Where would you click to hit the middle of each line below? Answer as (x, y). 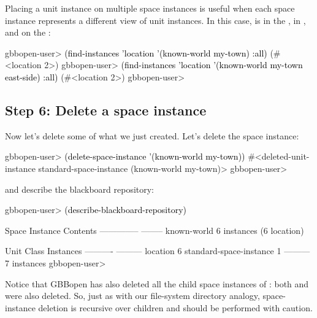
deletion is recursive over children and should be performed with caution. (175, 307)
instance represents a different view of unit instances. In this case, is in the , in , (155, 20)
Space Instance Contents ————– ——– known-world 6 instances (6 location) (155, 230)
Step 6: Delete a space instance (106, 110)
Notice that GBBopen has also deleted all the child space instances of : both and (157, 283)
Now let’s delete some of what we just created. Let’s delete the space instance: (152, 135)
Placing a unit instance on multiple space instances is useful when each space (150, 8)
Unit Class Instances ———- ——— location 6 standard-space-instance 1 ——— (158, 251)
